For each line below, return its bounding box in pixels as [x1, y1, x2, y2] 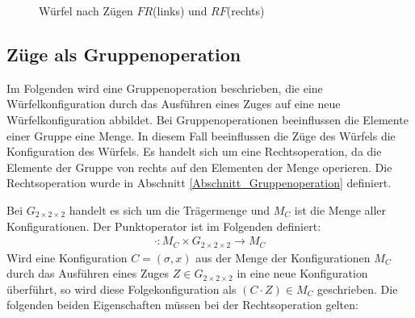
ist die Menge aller [294, 201, 387, 218]
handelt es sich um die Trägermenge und [69, 201, 270, 218]
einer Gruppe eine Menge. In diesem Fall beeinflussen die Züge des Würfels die [6, 127, 396, 144]
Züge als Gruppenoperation [6, 41, 241, 66]
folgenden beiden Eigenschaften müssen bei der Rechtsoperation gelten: [6, 296, 358, 313]
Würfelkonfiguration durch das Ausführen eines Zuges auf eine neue [6, 95, 341, 112]
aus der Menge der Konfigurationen [195, 249, 371, 266]
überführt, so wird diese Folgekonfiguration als [6, 280, 237, 297]
